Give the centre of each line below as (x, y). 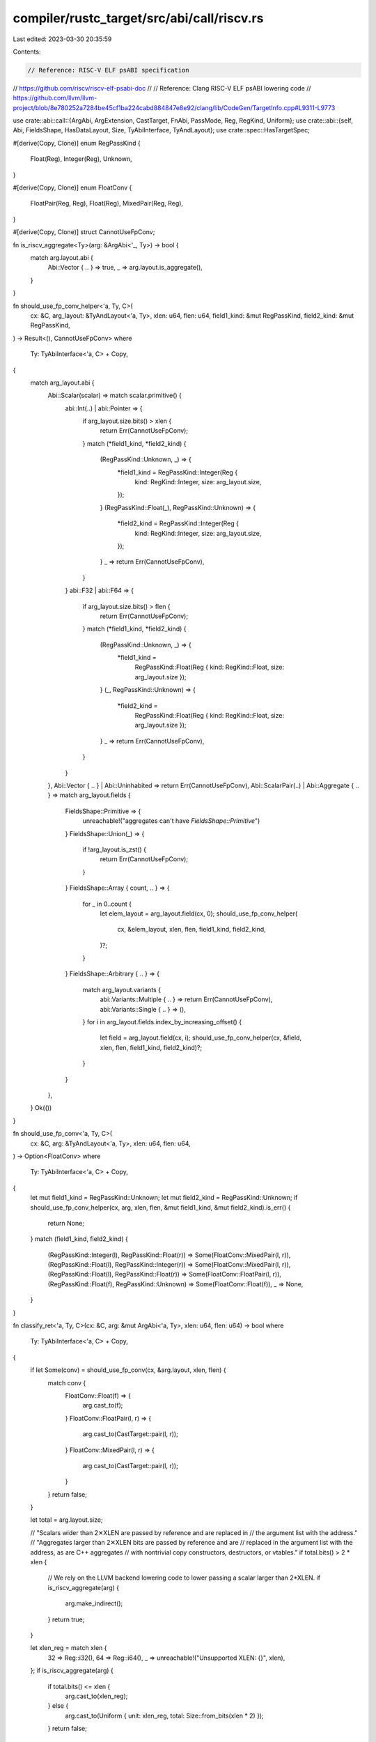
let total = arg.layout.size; (67, 1520)
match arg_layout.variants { (122, 989)
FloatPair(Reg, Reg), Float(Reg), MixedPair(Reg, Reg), (107, 203)
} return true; (66, 1619)
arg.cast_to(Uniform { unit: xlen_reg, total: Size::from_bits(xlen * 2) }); (164, 1716)
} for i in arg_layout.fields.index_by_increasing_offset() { (162, 1022)
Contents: (27, 52)
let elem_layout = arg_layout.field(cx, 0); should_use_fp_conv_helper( (199, 914)
